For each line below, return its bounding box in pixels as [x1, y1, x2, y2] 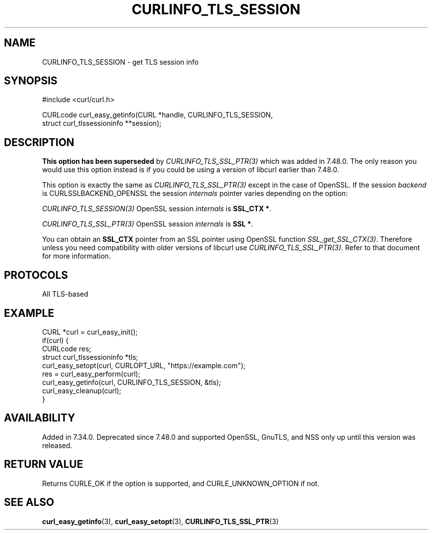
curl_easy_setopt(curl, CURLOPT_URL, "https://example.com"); [42, 361, 246, 370]
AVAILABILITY [4, 412, 75, 424]
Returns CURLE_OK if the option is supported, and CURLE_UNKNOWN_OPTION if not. [42, 479, 320, 488]
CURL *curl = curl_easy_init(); [42, 327, 138, 336]
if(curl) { [42, 336, 69, 344]
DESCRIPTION [4, 136, 74, 149]
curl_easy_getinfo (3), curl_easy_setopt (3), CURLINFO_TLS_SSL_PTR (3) [42, 517, 279, 526]
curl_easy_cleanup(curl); [42, 386, 121, 395]
